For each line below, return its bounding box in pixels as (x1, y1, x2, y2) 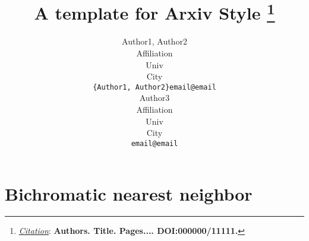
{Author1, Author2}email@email (93, 83, 216, 91)
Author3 (139, 91, 170, 104)
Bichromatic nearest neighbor (5, 181, 253, 205)
